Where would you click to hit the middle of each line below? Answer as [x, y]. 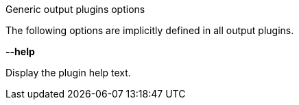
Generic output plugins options [75, 9]
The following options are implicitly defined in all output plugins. [150, 30]
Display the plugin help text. [68, 73]
